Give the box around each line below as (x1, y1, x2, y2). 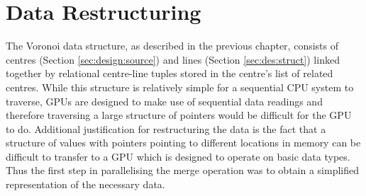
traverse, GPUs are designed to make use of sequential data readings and (6, 93, 323, 108)
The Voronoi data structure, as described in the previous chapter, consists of (6, 38, 338, 53)
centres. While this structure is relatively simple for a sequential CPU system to (6, 79, 354, 94)
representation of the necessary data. (6, 177, 165, 192)
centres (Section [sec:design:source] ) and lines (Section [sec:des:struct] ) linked (6, 52, 340, 67)
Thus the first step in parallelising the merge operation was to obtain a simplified (6, 163, 360, 178)
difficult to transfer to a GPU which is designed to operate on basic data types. (6, 149, 350, 163)
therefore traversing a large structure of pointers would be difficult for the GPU (6, 108, 352, 122)
